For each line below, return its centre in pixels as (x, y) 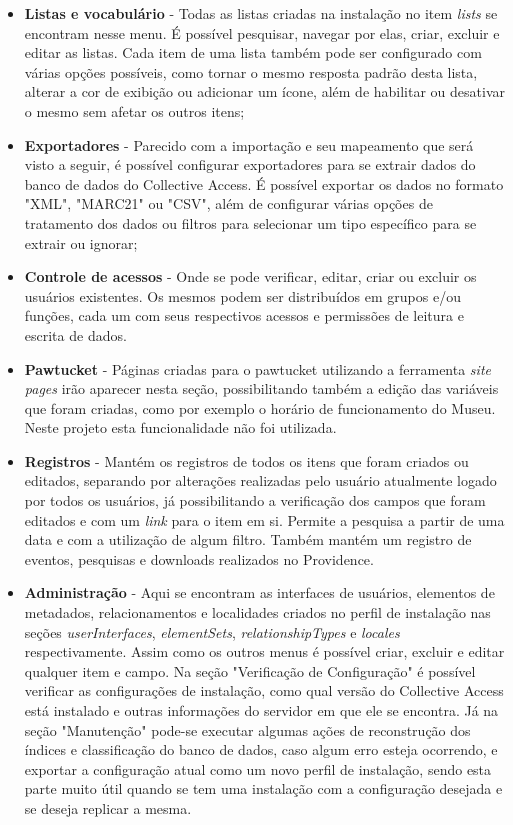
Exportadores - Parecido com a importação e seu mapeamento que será (249, 144)
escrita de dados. (75, 334)
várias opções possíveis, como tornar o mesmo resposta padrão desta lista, (251, 71)
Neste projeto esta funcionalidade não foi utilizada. (180, 427)
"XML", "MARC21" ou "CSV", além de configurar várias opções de (228, 203)
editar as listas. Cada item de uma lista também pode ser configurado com (253, 52)
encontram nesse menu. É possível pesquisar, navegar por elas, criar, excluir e (262, 32)
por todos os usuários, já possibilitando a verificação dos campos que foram (255, 500)
